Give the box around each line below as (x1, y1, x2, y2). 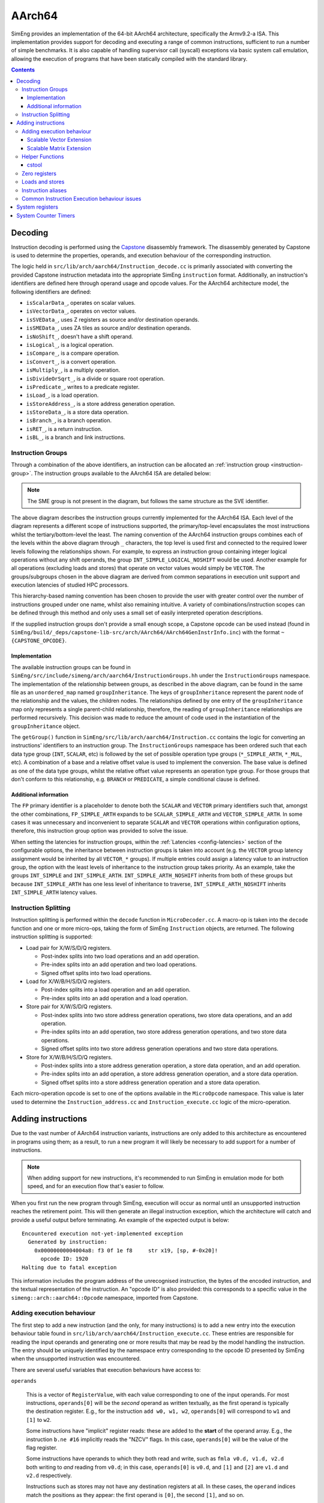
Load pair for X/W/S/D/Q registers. (26, 944, 112, 951)
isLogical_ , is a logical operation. (26, 341, 114, 348)
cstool (27, 161, 43, 168)
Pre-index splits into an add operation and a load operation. (41, 994, 188, 1002)
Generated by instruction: (28, 1238, 107, 1246)
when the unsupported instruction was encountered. (11, 1355, 141, 1362)
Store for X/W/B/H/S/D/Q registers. (26, 1053, 113, 1061)
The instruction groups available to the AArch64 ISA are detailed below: (34, 470, 211, 477)
